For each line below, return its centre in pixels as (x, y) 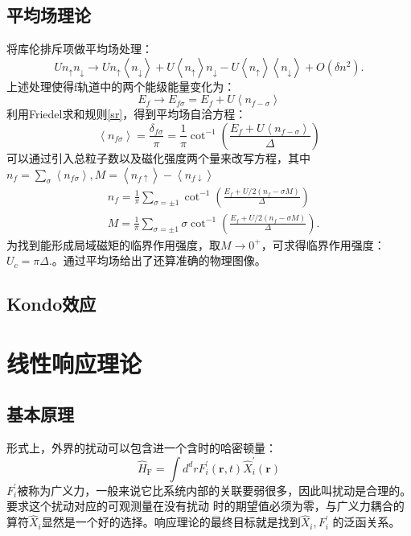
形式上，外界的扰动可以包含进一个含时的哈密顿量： (142, 448)
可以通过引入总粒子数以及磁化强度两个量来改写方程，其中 (158, 157)
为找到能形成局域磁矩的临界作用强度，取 (113, 244)
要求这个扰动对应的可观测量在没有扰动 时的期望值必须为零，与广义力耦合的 (205, 506)
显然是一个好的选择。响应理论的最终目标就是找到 (171, 522)
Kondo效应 (51, 304)
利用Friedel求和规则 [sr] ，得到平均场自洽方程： (127, 114)
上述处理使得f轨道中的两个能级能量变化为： (121, 86)
